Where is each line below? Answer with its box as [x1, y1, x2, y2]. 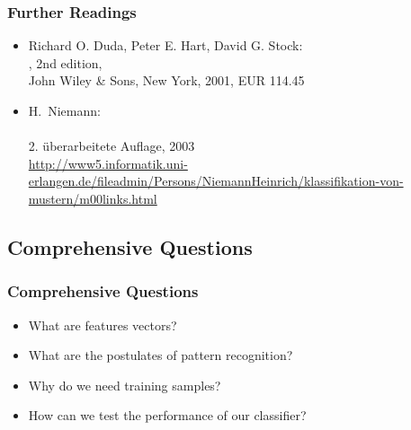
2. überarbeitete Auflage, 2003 [28, 136, 195, 155]
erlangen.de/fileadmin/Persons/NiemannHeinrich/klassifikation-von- [28, 171, 404, 190]
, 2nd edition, [28, 53, 103, 72]
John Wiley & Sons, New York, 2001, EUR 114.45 [28, 71, 305, 90]
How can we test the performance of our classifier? [28, 406, 307, 425]
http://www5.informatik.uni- [28, 154, 188, 172]
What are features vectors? [28, 315, 177, 334]
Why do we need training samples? [28, 375, 221, 394]
